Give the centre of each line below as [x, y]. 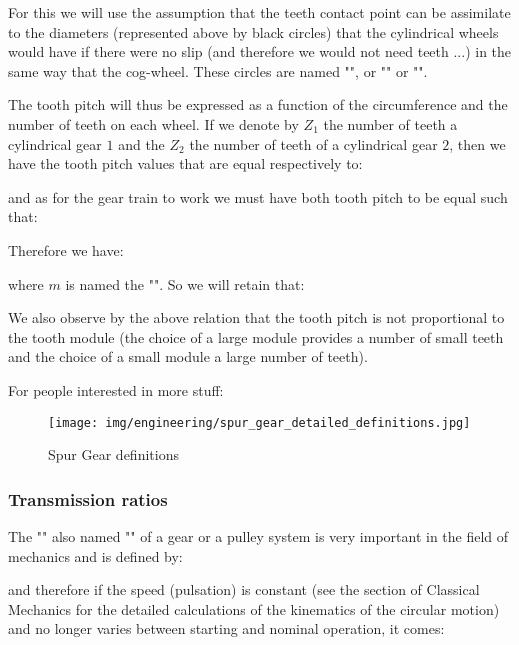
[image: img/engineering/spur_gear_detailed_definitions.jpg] [259, 422]
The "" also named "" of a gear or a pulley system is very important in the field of [258, 535]
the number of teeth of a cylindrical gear [313, 143]
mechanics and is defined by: [95, 555]
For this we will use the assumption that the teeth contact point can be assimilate [259, 12]
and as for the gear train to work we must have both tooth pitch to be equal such [258, 196]
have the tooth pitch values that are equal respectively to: [185, 163]
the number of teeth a [390, 123]
